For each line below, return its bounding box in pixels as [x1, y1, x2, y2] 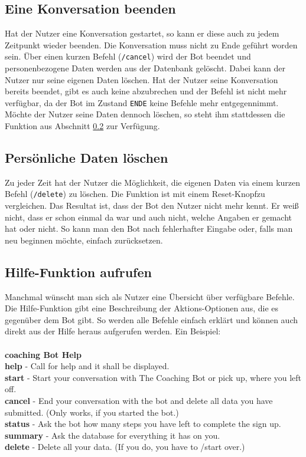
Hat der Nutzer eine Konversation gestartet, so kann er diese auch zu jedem [5, 27, 279, 40]
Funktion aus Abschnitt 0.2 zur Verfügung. [5, 120, 160, 132]
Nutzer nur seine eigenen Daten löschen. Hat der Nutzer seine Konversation [5, 73, 278, 86]
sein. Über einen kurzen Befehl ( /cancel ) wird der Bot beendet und [5, 50, 251, 63]
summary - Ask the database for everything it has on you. [5, 429, 220, 441]
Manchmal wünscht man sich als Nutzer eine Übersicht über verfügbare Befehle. [5, 290, 295, 303]
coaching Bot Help [5, 348, 82, 360]
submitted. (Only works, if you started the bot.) [5, 406, 179, 418]
